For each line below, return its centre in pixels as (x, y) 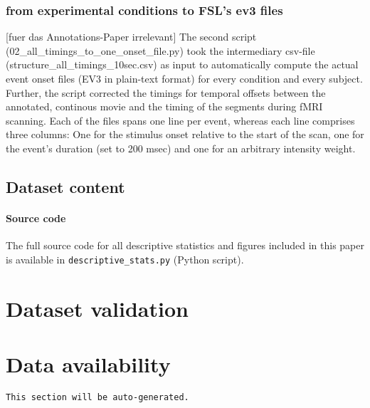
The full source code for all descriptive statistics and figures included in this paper (185, 245)
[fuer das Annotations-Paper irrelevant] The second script (131, 37)
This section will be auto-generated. (97, 397)
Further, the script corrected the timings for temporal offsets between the (166, 92)
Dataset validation (97, 308)
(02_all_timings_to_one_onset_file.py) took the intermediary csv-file (160, 50)
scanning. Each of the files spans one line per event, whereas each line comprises (180, 120)
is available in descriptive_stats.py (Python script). (125, 259)
